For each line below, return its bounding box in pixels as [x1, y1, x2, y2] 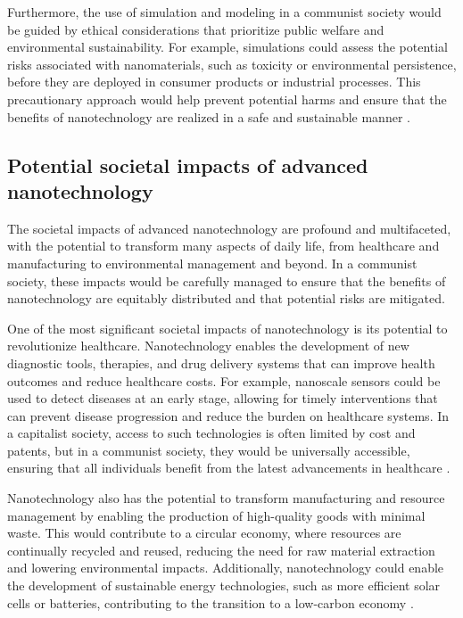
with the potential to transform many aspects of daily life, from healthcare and [7, 236, 440, 255]
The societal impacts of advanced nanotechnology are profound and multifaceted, [7, 218, 451, 237]
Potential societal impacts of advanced [7, 151, 368, 178]
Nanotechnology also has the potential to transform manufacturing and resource [7, 489, 445, 507]
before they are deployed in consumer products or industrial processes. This [7, 72, 421, 91]
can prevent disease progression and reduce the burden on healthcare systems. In [7, 406, 450, 424]
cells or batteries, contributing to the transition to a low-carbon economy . [7, 593, 414, 612]
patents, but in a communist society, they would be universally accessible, [7, 441, 410, 459]
